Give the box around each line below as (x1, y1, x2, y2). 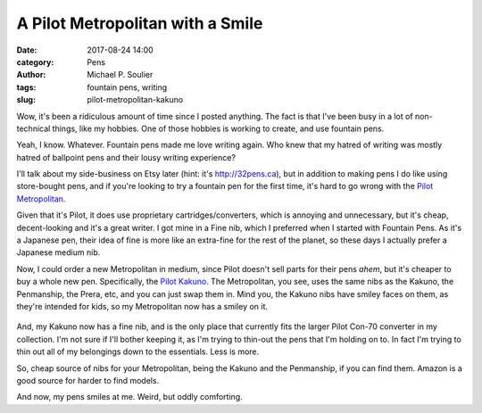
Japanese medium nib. (16, 247, 101, 258)
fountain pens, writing (87, 81, 168, 93)
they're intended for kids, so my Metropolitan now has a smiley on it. (16, 301, 268, 311)
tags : (16, 81, 37, 93)
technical (16, 123, 51, 134)
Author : (16, 70, 46, 80)
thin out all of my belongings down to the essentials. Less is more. (16, 346, 260, 357)
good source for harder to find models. (16, 375, 160, 385)
